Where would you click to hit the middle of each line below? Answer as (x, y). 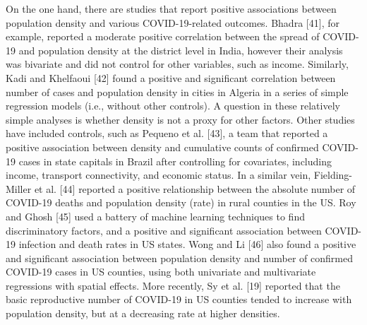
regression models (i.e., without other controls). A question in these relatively (173, 106)
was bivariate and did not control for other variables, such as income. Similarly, (177, 64)
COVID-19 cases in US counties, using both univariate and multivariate (161, 272)
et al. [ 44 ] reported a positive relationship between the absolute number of (195, 188)
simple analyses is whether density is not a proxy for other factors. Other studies (180, 119)
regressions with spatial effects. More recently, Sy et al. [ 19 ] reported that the (173, 285)
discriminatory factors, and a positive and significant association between (164, 230)
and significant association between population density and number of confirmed (179, 258)
